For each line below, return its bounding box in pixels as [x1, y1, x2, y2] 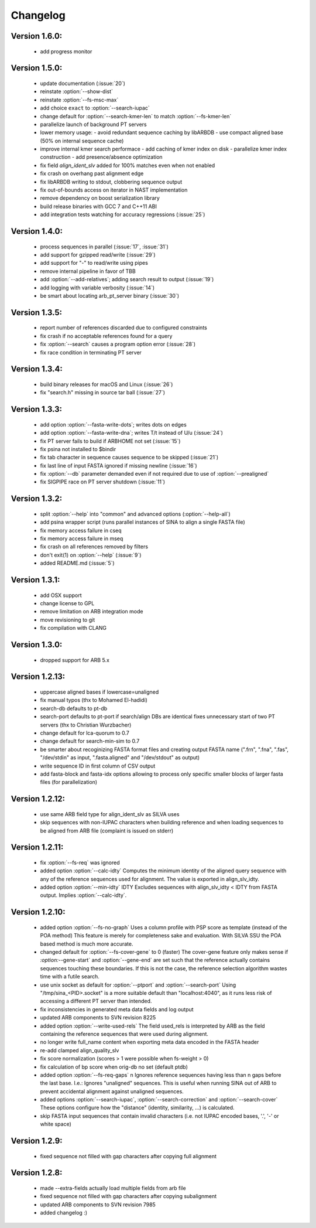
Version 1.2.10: [11, 907, 66, 917]
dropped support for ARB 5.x [40, 656, 109, 663]
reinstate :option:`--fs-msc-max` [40, 96, 119, 103]
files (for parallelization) [40, 779, 98, 786]
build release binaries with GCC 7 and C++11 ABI [40, 203, 157, 210]
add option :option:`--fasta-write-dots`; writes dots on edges [40, 421, 187, 428]
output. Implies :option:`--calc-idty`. [40, 892, 127, 899]
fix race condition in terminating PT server [40, 349, 142, 356]
